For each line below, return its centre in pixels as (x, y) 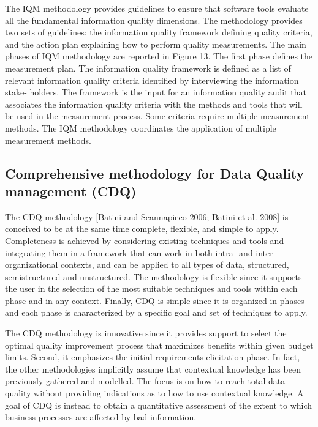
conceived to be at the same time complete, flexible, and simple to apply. (142, 228)
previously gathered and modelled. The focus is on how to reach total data (145, 381)
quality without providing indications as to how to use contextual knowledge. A (154, 393)
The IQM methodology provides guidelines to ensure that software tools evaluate (157, 8)
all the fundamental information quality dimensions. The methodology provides (154, 20)
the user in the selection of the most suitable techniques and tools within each (151, 288)
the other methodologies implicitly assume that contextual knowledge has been (153, 369)
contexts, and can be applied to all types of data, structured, (175, 265)
